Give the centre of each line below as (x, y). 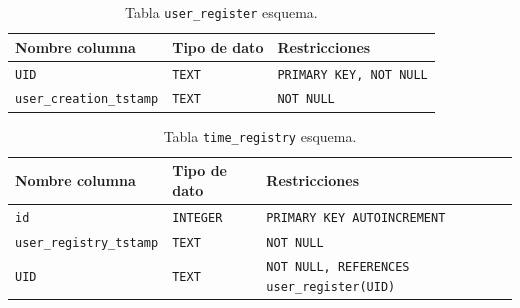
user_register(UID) (331, 287)
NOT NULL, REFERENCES (338, 267)
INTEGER (197, 217)
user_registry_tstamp (87, 242)
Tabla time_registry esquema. (260, 135)
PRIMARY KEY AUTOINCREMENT (356, 217)
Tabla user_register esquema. (221, 12)
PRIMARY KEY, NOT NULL (352, 74)
